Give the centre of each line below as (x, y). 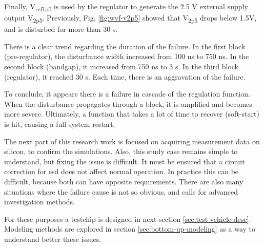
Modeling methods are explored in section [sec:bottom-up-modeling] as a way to (130, 229)
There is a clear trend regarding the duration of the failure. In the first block (125, 46)
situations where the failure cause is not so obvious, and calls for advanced (121, 191)
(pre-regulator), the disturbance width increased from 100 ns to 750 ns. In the (127, 56)
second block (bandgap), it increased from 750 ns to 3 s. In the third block (121, 67)
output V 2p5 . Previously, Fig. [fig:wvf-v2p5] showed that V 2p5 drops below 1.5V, (130, 18)
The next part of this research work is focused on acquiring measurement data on (132, 141)
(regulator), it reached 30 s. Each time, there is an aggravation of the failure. (125, 76)
